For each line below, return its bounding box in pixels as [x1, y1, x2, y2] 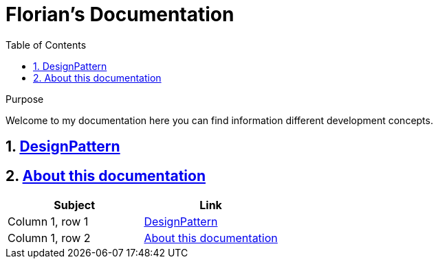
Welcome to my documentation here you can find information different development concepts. [6, 114, 433, 126]
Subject [54, 198, 96, 213]
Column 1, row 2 [8, 231, 91, 245]
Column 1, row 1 [8, 215, 89, 229]
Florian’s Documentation [6, 3, 234, 26]
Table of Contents [6, 38, 87, 51]
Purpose [6, 93, 44, 105]
